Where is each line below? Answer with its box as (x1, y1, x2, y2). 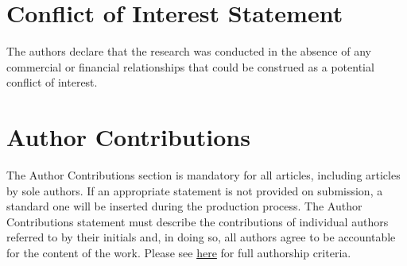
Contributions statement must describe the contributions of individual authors (6, 213, 389, 229)
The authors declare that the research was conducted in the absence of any (6, 43, 371, 60)
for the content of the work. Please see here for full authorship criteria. (6, 245, 351, 260)
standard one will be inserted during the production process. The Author (6, 198, 362, 214)
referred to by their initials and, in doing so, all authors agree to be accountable (6, 229, 396, 245)
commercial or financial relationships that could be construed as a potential (6, 58, 374, 75)
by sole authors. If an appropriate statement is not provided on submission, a (6, 182, 383, 199)
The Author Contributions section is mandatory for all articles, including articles (6, 167, 401, 183)
